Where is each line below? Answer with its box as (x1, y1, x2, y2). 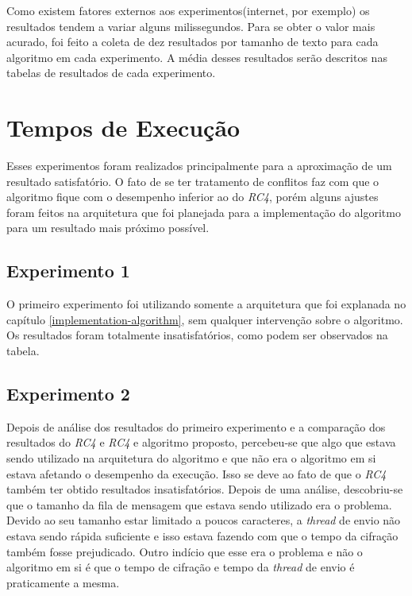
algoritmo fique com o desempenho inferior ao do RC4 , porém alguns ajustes (6, 188, 379, 205)
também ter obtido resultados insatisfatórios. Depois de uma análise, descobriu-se (6, 481, 403, 497)
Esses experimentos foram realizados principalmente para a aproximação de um (6, 157, 392, 174)
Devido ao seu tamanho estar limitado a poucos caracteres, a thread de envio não (6, 512, 401, 528)
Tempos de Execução (6, 111, 241, 144)
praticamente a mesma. (6, 574, 120, 590)
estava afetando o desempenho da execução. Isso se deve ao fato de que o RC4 (6, 465, 387, 482)
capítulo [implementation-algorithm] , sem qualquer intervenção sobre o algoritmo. (6, 311, 403, 327)
